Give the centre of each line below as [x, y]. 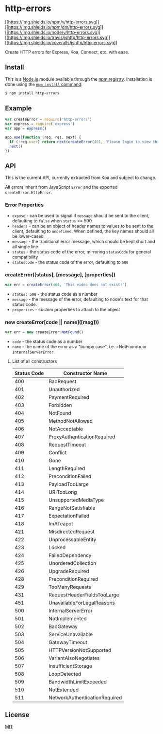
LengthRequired [67, 468]
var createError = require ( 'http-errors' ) [49, 120]
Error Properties [24, 205]
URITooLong [63, 492]
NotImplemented [68, 619]
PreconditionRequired [73, 579]
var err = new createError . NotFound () [44, 332]
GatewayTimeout [68, 643]
